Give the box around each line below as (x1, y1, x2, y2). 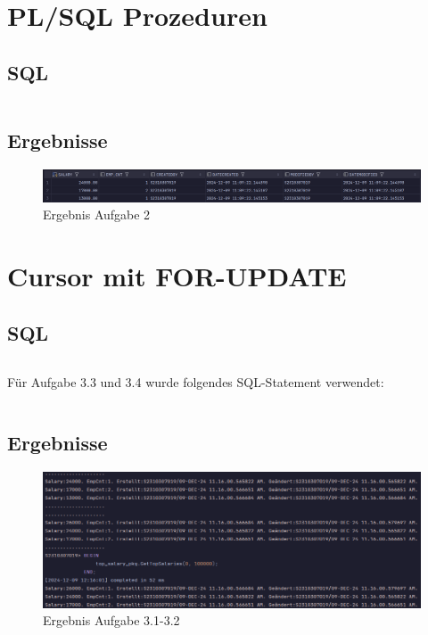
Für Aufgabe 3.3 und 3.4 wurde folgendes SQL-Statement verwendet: (7, 373, 384, 392)
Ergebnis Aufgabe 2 (43, 205, 151, 224)
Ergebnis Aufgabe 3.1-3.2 (43, 611, 180, 630)
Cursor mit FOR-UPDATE (7, 258, 347, 293)
